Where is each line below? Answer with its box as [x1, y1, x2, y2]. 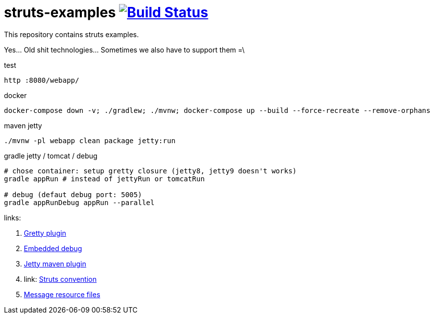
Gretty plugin [24, 228, 66, 237]
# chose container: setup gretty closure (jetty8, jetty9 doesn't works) [4, 166, 297, 175]
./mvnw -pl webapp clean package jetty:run [4, 136, 176, 145]
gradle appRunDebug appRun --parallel [4, 198, 155, 207]
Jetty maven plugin [24, 259, 86, 268]
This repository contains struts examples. [4, 30, 139, 39]
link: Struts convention [24, 274, 97, 283]
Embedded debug [24, 244, 82, 253]
